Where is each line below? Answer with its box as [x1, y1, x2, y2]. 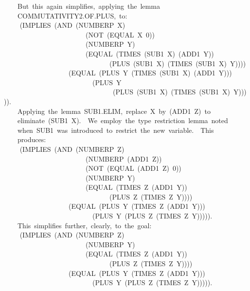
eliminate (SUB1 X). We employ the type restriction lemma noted [17, 115, 228, 126]
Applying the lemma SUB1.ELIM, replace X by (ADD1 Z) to [17, 106, 211, 116]
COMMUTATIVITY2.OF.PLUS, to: [17, 10, 127, 20]
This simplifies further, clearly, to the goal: [17, 220, 152, 230]
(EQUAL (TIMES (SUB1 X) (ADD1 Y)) [85, 48, 214, 58]
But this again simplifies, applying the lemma [17, 1, 160, 11]
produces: [17, 134, 46, 145]
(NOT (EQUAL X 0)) [85, 29, 155, 39]
